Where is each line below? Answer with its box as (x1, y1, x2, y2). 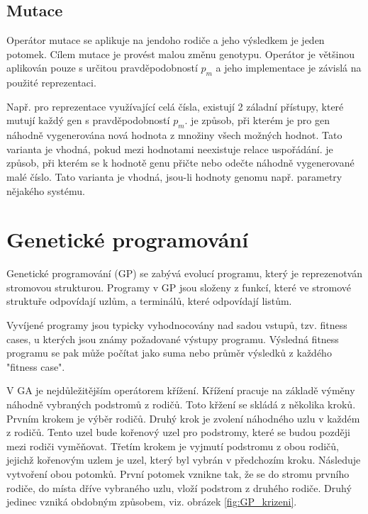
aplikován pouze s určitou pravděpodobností (6, 60, 198, 75)
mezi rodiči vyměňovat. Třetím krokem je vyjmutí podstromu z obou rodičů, (6, 438, 339, 453)
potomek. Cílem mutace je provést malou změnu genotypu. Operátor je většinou (6, 46, 355, 61)
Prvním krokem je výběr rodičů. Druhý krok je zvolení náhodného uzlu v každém (6, 410, 360, 425)
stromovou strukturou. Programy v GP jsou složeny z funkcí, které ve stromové (6, 279, 352, 294)
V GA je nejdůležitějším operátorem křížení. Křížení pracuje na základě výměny (6, 383, 355, 398)
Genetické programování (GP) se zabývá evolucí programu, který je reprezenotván (6, 266, 362, 281)
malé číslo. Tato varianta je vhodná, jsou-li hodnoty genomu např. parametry (6, 169, 342, 184)
